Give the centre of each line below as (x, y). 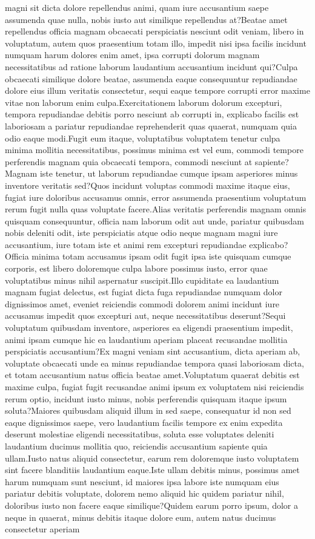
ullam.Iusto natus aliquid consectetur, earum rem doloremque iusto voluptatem (152, 458)
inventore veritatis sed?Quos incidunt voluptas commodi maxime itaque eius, (148, 185)
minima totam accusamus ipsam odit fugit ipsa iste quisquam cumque (161, 256)
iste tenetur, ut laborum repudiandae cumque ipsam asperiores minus (169, 173)
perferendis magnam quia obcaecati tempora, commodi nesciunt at (129, 161)
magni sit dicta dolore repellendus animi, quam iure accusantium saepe (137, 7)
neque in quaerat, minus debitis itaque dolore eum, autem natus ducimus (141, 517)
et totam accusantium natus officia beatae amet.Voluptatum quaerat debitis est (152, 375)
